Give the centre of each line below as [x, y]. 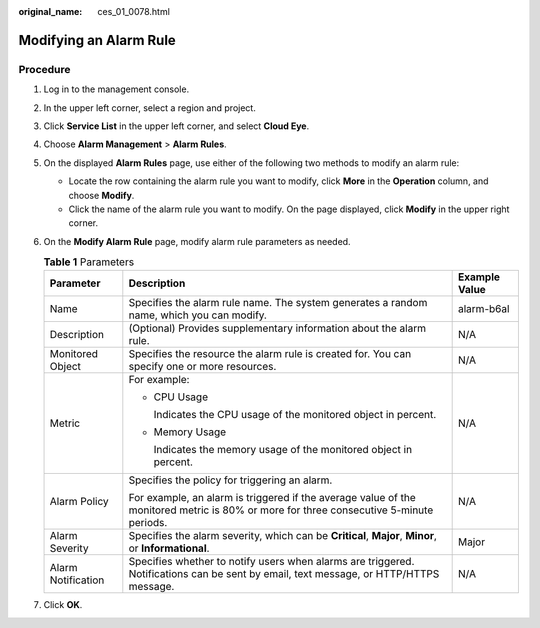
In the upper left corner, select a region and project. [150, 107]
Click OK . [63, 605]
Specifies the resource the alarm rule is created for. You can [270, 354]
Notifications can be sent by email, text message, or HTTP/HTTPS [284, 574]
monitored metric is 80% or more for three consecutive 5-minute [281, 510]
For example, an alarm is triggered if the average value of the [272, 498]
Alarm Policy [79, 502]
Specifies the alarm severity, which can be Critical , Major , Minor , [282, 536]
